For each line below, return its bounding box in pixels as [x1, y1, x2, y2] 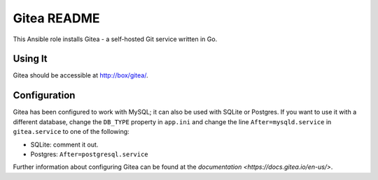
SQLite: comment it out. [30, 140, 99, 149]
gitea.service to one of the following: [13, 128, 129, 136]
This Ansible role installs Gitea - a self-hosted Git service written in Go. [13, 35, 218, 43]
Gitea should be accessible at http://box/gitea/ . [13, 71, 148, 80]
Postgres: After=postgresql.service [30, 150, 148, 158]
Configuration [13, 89, 76, 101]
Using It [13, 53, 48, 65]
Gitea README [13, 10, 101, 26]
